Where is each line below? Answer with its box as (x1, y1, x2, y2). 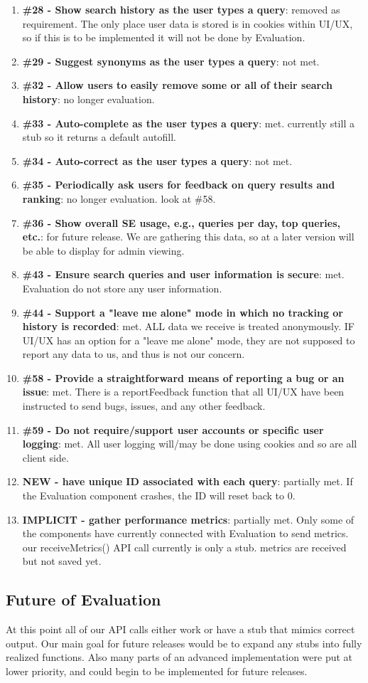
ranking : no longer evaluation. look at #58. (22, 191, 216, 206)
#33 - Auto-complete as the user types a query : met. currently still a (22, 115, 355, 130)
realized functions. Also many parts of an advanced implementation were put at (6, 650, 353, 665)
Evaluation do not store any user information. (22, 280, 222, 295)
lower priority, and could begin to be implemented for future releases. (6, 663, 308, 678)
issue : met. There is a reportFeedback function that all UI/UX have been (22, 384, 345, 399)
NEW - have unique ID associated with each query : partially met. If (22, 474, 353, 489)
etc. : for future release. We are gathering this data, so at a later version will (22, 229, 355, 244)
